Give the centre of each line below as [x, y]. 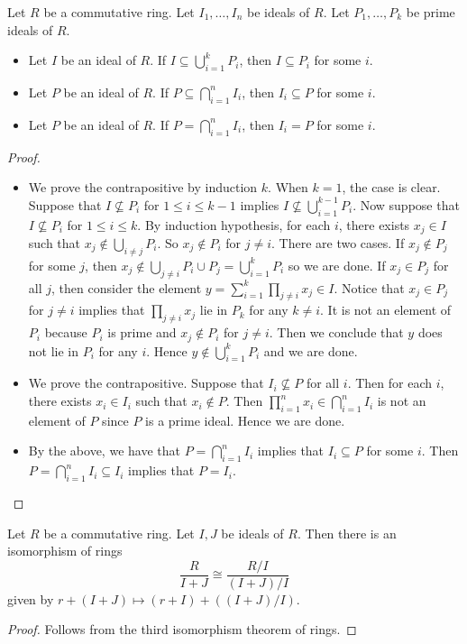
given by [31, 598]
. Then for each [390, 383]
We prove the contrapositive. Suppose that [146, 383]
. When [288, 187]
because [66, 332]
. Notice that [369, 287]
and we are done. [311, 350]
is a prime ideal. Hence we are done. [245, 420]
